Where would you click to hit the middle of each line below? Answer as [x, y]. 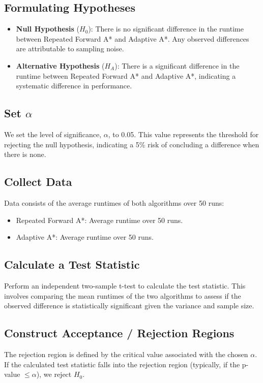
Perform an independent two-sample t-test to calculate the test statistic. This [125, 285]
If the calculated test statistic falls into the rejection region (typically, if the [122, 364]
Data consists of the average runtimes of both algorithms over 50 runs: [114, 202]
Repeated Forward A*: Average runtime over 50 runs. [99, 220]
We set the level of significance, [53, 134]
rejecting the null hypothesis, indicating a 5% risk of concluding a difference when [132, 144]
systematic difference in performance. [74, 86]
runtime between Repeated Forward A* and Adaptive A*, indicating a [126, 75]
